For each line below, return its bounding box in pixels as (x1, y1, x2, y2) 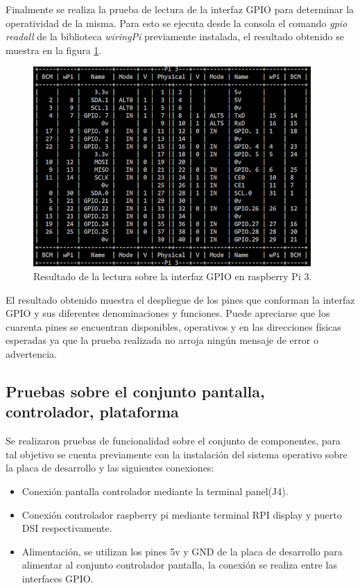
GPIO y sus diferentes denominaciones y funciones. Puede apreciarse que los (6, 306, 330, 320)
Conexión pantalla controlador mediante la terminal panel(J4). (22, 483, 289, 498)
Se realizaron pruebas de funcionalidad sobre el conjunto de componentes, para (6, 433, 341, 448)
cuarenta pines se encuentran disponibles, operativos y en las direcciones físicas (6, 319, 341, 334)
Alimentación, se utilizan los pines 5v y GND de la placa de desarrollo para (22, 544, 343, 558)
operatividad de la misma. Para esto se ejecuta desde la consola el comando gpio (6, 15, 348, 30)
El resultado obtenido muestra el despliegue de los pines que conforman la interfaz (6, 292, 355, 306)
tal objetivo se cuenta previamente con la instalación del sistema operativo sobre (6, 447, 348, 461)
